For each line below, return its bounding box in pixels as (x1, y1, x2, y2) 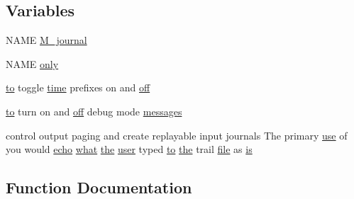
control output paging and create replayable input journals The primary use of (6, 127, 348, 142)
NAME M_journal (6, 33, 87, 47)
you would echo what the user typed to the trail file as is (6, 142, 253, 157)
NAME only (6, 56, 59, 71)
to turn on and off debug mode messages (6, 103, 182, 118)
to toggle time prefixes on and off (6, 80, 150, 95)
